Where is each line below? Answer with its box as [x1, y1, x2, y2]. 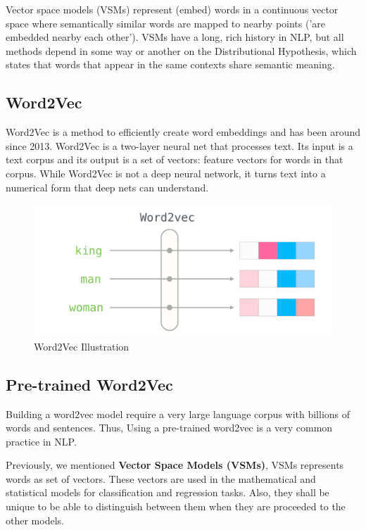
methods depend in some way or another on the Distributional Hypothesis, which [6, 43, 357, 58]
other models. [6, 512, 64, 527]
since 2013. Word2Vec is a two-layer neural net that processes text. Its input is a [6, 138, 353, 153]
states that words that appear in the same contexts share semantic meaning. [6, 57, 335, 72]
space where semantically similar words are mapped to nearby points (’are [6, 15, 326, 30]
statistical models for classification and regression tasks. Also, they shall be [6, 485, 329, 500]
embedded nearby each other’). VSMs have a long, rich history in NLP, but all [6, 30, 344, 44]
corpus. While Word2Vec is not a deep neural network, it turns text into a [6, 165, 326, 180]
